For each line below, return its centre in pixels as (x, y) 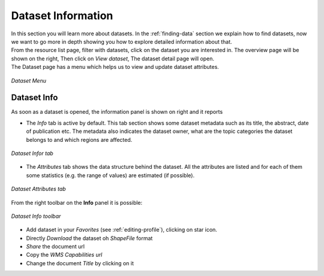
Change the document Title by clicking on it (80, 263)
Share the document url (55, 247)
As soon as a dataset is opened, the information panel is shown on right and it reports (117, 112)
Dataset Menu (28, 80)
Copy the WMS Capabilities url (64, 255)
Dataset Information (62, 16)
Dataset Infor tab (32, 153)
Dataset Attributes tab (38, 189)
